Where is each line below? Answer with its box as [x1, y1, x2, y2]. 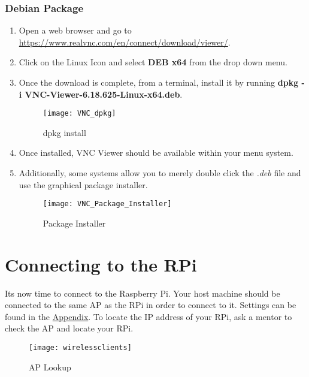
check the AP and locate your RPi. [5, 322, 134, 334]
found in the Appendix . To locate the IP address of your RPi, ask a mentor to [5, 310, 292, 322]
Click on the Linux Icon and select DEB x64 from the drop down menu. [19, 56, 287, 68]
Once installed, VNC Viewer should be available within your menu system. [19, 146, 293, 159]
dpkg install [43, 126, 86, 138]
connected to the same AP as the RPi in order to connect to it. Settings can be [5, 298, 296, 311]
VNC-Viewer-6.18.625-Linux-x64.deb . [25, 88, 183, 100]
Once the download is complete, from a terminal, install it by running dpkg [19, 76, 299, 88]
